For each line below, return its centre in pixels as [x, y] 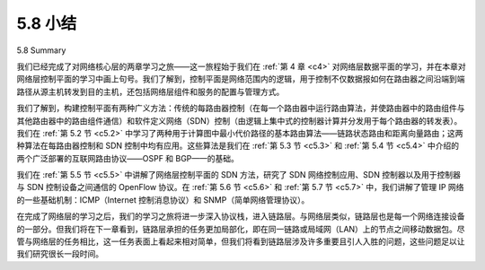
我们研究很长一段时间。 [60, 254]
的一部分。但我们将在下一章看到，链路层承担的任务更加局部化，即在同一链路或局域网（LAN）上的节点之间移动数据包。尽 [241, 229]
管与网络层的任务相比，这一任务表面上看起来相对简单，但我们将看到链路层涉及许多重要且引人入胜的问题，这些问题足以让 [241, 241]
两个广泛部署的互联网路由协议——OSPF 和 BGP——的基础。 [128, 158]
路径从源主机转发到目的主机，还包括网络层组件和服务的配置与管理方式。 [150, 91]
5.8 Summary [41, 50]
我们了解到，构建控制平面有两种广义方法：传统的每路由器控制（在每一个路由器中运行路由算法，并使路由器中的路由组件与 [241, 109]
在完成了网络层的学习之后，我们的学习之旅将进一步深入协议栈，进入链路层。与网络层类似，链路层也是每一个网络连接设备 [241, 216]
